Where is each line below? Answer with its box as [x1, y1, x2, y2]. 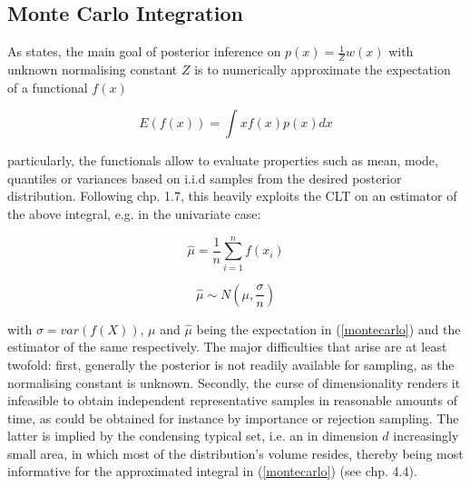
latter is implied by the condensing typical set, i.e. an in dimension [7, 426, 378, 445]
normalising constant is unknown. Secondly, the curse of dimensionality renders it [7, 373, 461, 392]
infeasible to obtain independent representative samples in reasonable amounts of [7, 391, 458, 410]
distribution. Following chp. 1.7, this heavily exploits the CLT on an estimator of [7, 186, 457, 205]
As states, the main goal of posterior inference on [7, 42, 281, 61]
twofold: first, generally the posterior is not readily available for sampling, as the [7, 354, 455, 373]
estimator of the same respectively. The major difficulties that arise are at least [7, 337, 447, 356]
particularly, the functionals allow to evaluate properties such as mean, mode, [7, 151, 438, 170]
